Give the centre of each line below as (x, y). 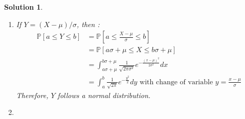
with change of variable (176, 82)
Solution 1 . (24, 7)
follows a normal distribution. (104, 95)
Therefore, (32, 95)
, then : (88, 24)
